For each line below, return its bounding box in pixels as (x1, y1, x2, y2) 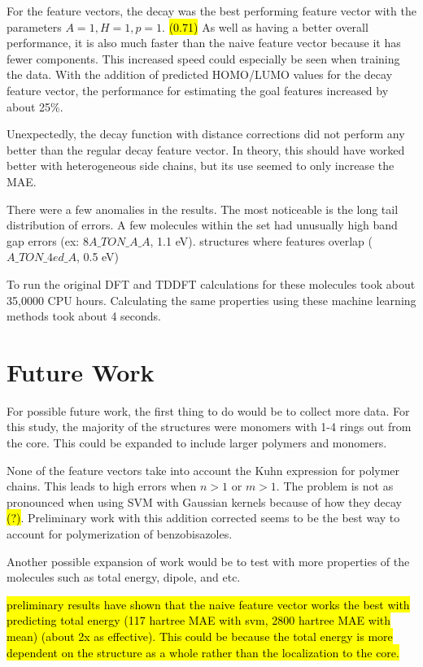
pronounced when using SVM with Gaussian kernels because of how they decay (7, 493, 402, 510)
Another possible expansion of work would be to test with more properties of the (7, 552, 410, 569)
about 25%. (7, 98, 63, 115)
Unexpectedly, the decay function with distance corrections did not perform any (7, 125, 405, 142)
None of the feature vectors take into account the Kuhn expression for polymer (7, 461, 400, 478)
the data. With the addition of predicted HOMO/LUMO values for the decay (7, 66, 393, 83)
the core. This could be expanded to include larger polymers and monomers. (7, 434, 387, 451)
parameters (7, 18, 62, 35)
